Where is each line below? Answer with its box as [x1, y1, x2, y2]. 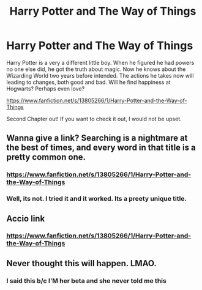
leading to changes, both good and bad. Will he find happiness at [6, 78, 171, 86]
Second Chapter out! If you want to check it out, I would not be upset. [6, 115, 182, 122]
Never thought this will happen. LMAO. [6, 258, 157, 269]
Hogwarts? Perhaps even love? [6, 84, 84, 92]
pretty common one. [6, 152, 86, 163]
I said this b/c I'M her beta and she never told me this [6, 277, 166, 285]
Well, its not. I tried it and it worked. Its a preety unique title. [6, 195, 187, 203]
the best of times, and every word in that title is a [6, 143, 196, 153]
